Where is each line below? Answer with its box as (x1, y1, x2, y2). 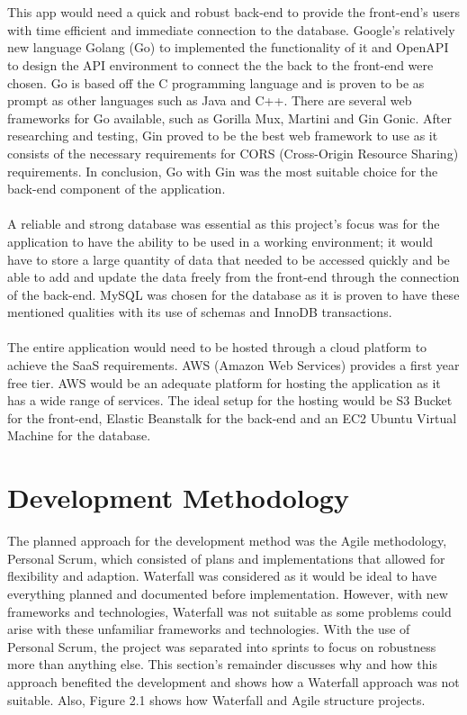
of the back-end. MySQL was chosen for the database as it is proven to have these (7, 285, 460, 303)
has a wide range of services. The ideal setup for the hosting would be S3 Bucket (7, 391, 453, 410)
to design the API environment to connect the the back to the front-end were (7, 55, 434, 74)
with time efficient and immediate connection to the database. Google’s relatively (7, 20, 455, 39)
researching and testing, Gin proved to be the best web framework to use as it (7, 126, 438, 145)
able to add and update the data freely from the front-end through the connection (7, 267, 460, 286)
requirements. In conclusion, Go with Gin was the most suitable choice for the (7, 161, 438, 180)
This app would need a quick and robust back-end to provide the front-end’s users (7, 3, 461, 22)
